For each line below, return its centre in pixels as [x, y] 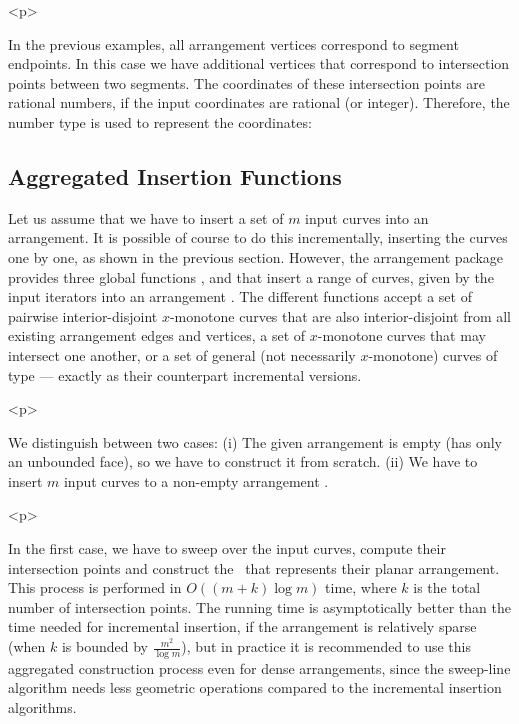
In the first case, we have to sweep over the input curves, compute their [227, 548]
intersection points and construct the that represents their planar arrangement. [254, 567]
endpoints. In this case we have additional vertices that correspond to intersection [259, 63]
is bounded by [105, 646]
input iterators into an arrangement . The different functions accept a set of [240, 296]
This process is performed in [95, 587]
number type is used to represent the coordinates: [160, 121]
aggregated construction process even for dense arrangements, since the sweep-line [259, 667]
